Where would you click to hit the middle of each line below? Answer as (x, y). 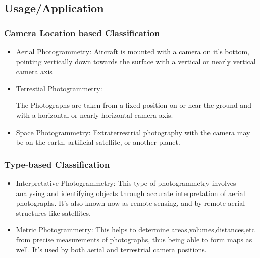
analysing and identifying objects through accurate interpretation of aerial (131, 193)
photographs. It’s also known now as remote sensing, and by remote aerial (131, 203)
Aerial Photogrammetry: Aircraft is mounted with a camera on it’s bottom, (133, 51)
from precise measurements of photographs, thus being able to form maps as (134, 239)
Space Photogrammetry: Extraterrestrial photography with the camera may (133, 132)
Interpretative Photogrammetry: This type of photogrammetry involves (126, 183)
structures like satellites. (53, 212)
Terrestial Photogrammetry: (59, 88)
